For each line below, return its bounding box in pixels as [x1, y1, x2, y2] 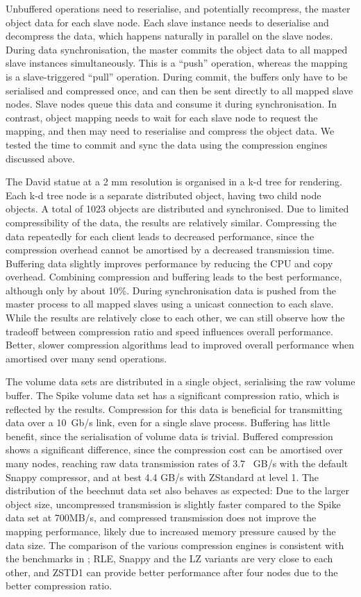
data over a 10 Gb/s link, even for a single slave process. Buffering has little [6, 415, 330, 430]
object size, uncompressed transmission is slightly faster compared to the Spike [6, 496, 341, 511]
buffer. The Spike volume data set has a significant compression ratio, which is [6, 388, 339, 403]
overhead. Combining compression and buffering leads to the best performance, [6, 269, 342, 284]
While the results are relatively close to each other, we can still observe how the [6, 310, 345, 325]
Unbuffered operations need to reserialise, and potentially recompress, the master [6, 1, 351, 15]
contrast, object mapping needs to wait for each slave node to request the [6, 110, 318, 124]
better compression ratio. [6, 578, 112, 593]
